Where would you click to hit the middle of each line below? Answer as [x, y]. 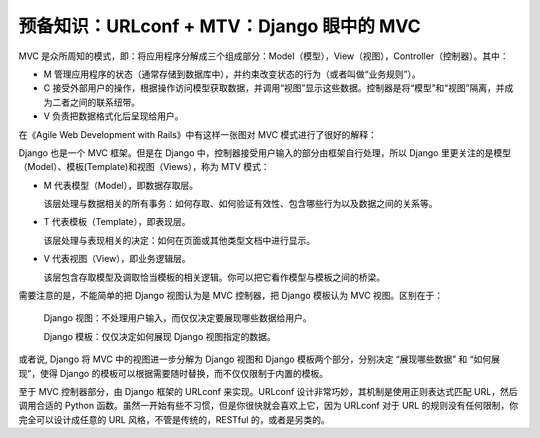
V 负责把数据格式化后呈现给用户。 [113, 116]
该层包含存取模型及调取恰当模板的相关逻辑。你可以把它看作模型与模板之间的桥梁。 [214, 277]
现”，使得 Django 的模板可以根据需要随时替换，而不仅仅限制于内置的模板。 [173, 373]
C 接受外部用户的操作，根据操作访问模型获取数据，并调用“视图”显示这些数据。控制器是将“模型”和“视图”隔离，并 [274, 88]
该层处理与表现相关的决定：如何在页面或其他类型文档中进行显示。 [179, 240]
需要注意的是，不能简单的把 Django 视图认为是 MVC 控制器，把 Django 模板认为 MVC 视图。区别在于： [231, 296]
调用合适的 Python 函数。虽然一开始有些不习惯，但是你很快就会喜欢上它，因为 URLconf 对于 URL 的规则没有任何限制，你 [268, 406]
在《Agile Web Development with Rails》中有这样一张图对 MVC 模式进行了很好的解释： [197, 134]
